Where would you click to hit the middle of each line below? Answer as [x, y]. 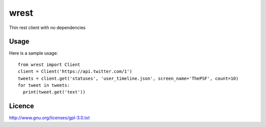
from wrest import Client [49, 64]
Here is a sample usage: [34, 53]
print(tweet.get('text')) [54, 92]
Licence [22, 106]
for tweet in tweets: [44, 85]
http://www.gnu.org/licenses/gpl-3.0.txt [50, 118]
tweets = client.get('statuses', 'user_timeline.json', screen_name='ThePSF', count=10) [128, 78]
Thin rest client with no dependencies [47, 28]
